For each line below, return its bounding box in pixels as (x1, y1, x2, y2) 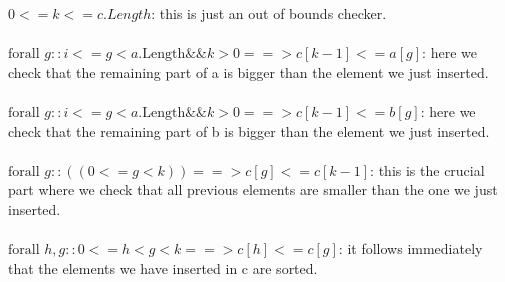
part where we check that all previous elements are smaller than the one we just (8, 179, 498, 200)
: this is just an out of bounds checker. (151, 3, 387, 23)
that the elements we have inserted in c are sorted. (8, 257, 318, 278)
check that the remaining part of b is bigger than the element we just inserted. (8, 120, 490, 141)
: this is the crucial (370, 159, 485, 180)
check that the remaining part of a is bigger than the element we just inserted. (8, 61, 489, 82)
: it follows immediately (338, 238, 483, 259)
